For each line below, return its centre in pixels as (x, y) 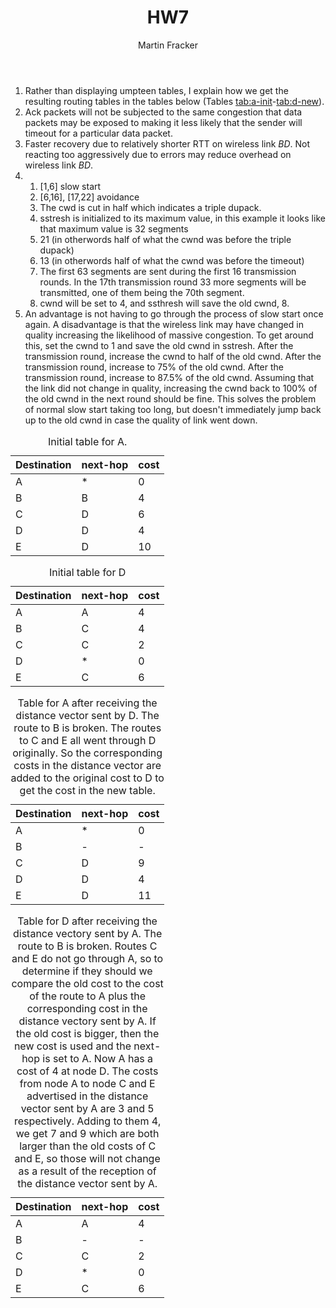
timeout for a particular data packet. (98, 133)
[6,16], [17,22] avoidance (89, 197)
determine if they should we (87, 971)
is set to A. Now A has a (98, 1058)
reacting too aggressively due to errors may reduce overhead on (158, 154)
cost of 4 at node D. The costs (87, 1071)
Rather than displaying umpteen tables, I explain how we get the (156, 90)
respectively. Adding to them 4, (87, 1121)
